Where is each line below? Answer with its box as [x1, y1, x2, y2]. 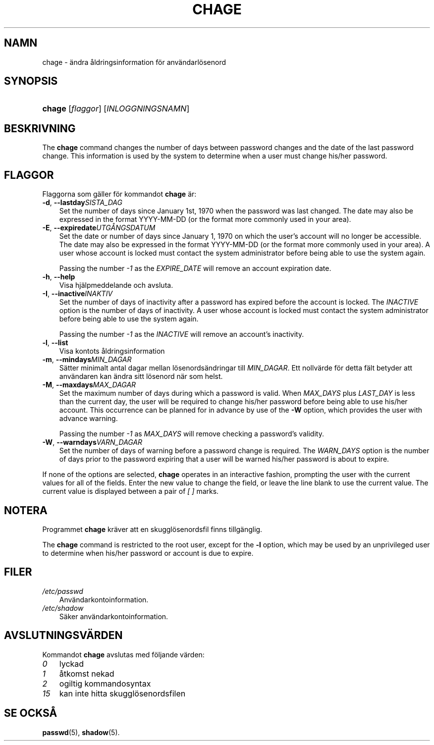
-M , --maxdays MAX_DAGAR [42, 380, 136, 389]
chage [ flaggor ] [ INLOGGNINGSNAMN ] [42, 104, 190, 114]
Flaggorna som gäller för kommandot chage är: [42, 190, 197, 199]
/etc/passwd [42, 586, 83, 595]
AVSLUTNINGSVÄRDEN [4, 629, 123, 642]
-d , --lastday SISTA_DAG [42, 198, 122, 207]
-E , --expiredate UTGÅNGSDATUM [42, 223, 156, 232]
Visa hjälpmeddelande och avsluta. [59, 281, 173, 290]
